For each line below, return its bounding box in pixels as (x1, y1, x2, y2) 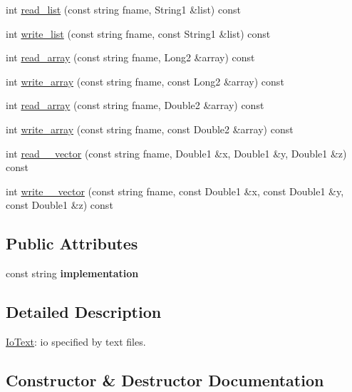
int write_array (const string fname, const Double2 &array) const (6, 121, 294, 136)
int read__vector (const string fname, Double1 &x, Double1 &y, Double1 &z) (6, 145, 347, 160)
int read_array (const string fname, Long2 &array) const (6, 50, 255, 65)
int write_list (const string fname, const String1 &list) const (6, 26, 271, 41)
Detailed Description (6, 301, 162, 323)
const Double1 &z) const (6, 197, 113, 212)
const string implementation (6, 266, 139, 281)
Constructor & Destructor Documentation (6, 368, 324, 391)
